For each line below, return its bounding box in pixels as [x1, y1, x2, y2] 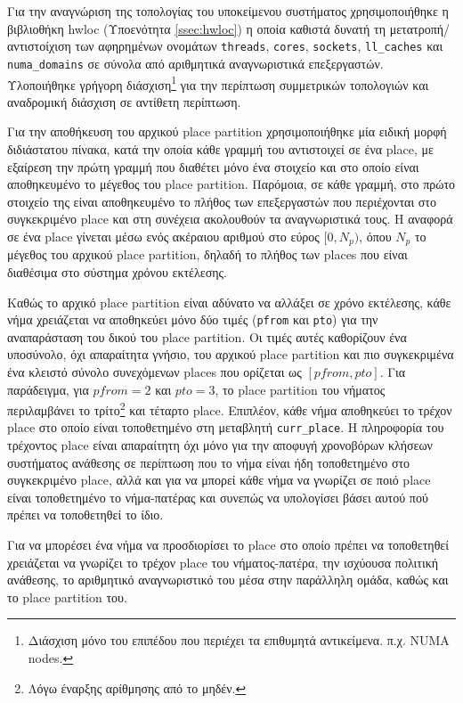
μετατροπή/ [389, 19, 451, 37]
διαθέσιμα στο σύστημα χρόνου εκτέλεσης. [7, 262, 227, 281]
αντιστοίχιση [7, 37, 71, 55]
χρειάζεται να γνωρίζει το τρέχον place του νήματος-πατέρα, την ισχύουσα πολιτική [7, 552, 439, 571]
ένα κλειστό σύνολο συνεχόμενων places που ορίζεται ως [7, 362, 302, 380]
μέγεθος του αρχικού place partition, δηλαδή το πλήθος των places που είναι [7, 245, 408, 264]
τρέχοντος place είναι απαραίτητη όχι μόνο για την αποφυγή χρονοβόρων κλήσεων [7, 436, 433, 454]
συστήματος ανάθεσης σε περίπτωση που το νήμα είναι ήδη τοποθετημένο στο [7, 453, 410, 471]
